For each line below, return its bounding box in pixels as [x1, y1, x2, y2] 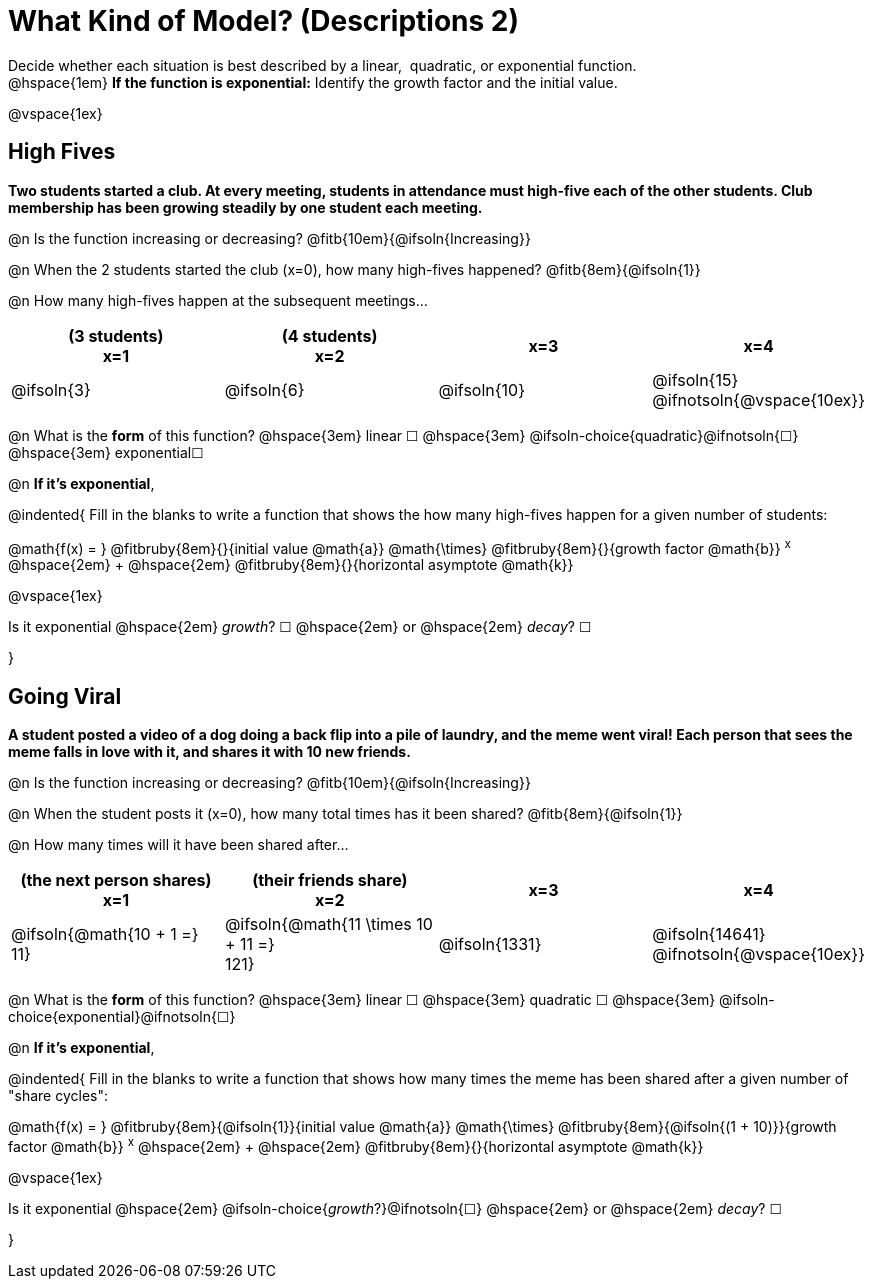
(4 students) [281, 325, 378, 346]
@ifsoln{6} [224, 379, 305, 400]
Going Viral [8, 683, 122, 709]
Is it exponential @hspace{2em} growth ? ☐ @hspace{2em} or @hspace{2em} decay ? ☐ [8, 618, 592, 636]
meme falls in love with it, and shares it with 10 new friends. [8, 743, 411, 761]
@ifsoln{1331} [438, 934, 542, 955]
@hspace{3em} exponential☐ [8, 443, 204, 461]
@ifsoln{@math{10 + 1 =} [11, 924, 199, 945]
